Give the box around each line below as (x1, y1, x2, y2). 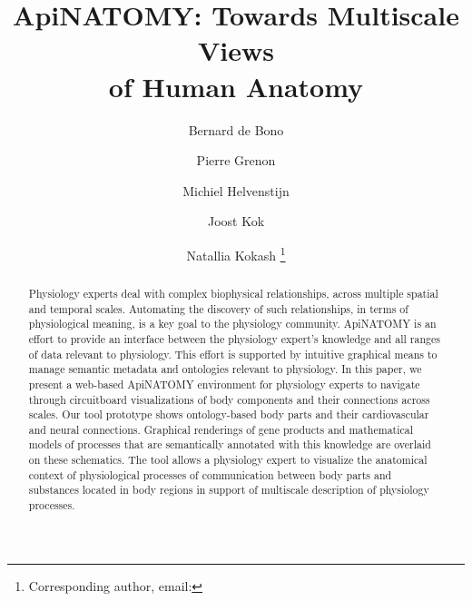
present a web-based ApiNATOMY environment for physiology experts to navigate (28, 376, 420, 391)
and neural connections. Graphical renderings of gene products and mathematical (28, 421, 414, 437)
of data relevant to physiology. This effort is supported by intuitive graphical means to (28, 346, 438, 361)
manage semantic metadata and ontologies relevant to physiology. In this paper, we (28, 361, 422, 377)
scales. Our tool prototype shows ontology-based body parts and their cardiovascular (28, 407, 429, 422)
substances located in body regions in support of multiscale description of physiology (28, 482, 429, 498)
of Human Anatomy (108, 67, 364, 104)
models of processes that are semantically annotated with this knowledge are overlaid (28, 437, 431, 452)
